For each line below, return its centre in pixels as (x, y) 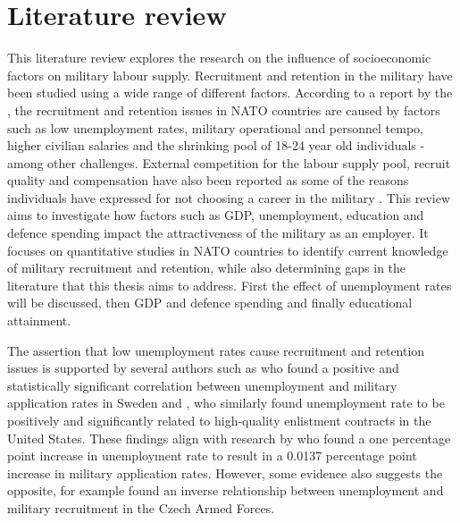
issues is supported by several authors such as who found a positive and (203, 368)
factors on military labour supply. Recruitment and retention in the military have (230, 75)
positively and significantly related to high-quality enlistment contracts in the (219, 420)
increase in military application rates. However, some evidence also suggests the (225, 472)
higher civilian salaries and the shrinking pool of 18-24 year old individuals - (216, 145)
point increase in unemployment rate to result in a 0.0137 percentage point (212, 456)
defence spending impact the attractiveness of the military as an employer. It (218, 233)
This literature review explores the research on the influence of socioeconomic (219, 58)
